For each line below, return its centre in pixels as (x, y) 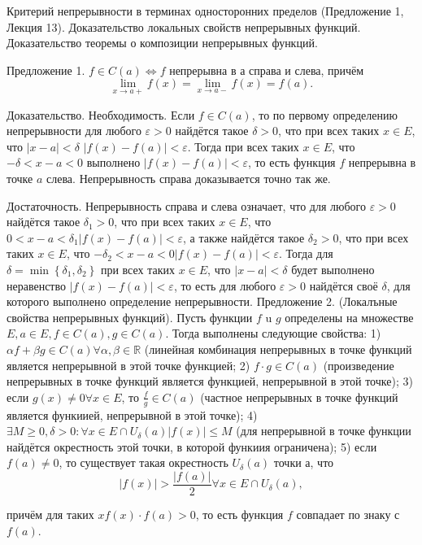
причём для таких (50, 514)
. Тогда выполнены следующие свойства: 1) (273, 333)
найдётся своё (344, 285)
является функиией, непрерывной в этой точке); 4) (132, 414)
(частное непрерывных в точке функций (299, 397)
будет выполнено (333, 269)
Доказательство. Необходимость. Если (101, 114)
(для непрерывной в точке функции (324, 431)
